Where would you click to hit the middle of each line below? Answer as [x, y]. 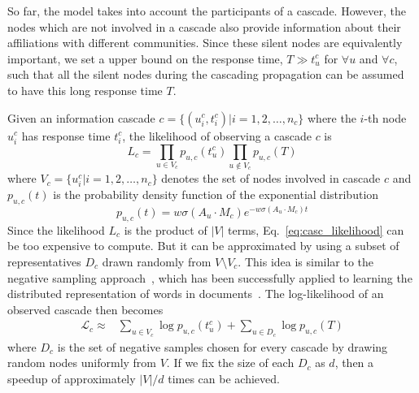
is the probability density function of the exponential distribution [216, 194]
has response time [66, 135]
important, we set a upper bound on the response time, [145, 58]
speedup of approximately [72, 378]
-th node [385, 117]
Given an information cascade [81, 117]
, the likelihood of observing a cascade [217, 135]
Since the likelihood [56, 229]
